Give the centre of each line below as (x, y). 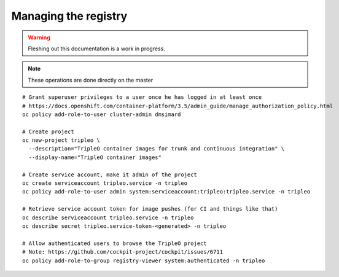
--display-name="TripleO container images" (95, 157)
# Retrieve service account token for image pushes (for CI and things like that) (150, 209)
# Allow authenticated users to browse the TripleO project (115, 243)
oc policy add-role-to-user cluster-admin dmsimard (102, 114)
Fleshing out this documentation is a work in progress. (96, 49)
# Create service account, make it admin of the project (110, 174)
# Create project (48, 131)
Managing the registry (69, 16)
